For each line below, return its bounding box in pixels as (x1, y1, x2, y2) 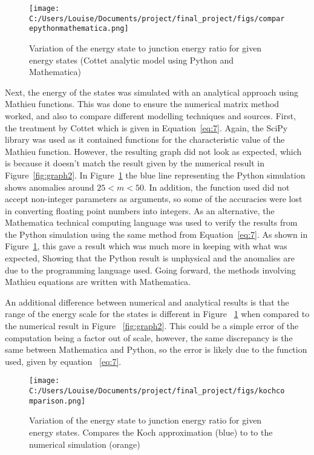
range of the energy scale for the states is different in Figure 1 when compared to (5, 307, 310, 320)
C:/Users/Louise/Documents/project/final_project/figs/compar (29, 14, 285, 23)
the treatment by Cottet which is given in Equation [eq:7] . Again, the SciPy (5, 121, 288, 134)
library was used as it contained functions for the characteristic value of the (5, 133, 285, 146)
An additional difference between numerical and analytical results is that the (5, 295, 289, 308)
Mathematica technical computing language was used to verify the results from (5, 216, 298, 229)
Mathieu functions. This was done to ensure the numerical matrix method (5, 97, 280, 110)
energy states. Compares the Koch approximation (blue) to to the (29, 425, 273, 438)
